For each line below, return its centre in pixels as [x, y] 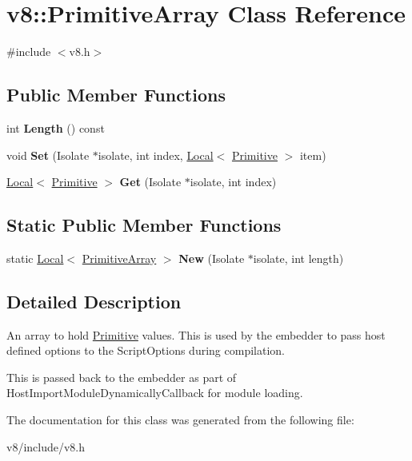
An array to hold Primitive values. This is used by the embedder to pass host [196, 334]
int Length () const [56, 127]
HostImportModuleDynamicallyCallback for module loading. [155, 393]
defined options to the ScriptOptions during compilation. [146, 350]
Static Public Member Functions [144, 225]
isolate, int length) [298, 258]
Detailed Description [94, 301]
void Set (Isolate [48, 155]
